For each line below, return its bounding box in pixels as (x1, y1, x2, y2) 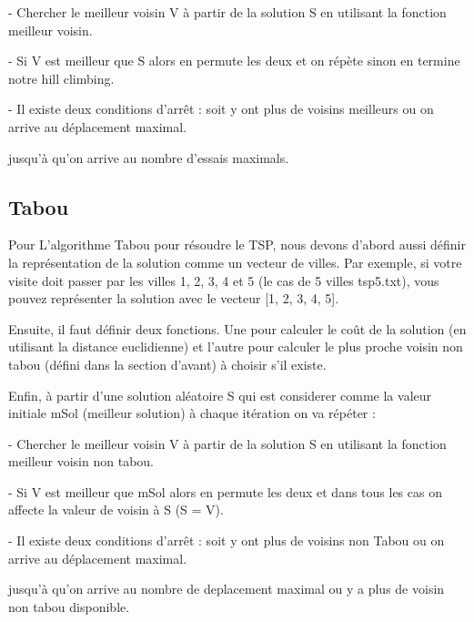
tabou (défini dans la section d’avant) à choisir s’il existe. (8, 354, 327, 373)
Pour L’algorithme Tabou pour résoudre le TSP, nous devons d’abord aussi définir (8, 235, 466, 254)
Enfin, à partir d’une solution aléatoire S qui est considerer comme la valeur (8, 385, 432, 404)
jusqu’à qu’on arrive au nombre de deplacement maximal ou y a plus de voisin (8, 579, 445, 598)
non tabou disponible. (8, 597, 130, 616)
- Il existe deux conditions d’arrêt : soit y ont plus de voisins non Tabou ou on (8, 531, 445, 550)
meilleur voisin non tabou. (8, 452, 154, 471)
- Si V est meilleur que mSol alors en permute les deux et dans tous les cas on (8, 482, 442, 501)
